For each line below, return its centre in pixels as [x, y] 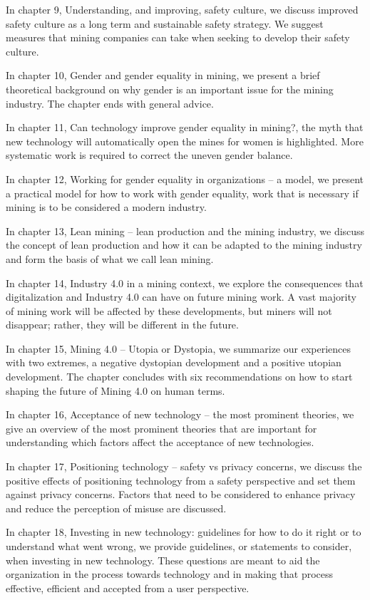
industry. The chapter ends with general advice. [110, 103]
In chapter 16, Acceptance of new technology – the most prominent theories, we [180, 414]
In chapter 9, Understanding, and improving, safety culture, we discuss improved [182, 9]
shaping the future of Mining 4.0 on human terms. [115, 390]
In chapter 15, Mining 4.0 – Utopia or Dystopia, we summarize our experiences [178, 348]
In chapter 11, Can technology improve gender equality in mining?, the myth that [185, 127]
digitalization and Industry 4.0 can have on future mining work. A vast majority [181, 297]
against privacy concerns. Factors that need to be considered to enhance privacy [181, 494]
